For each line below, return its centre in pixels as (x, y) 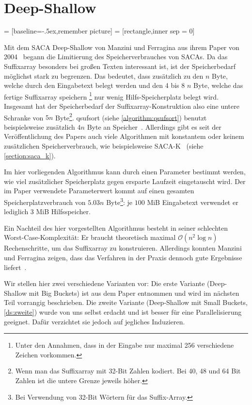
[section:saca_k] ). (30, 155)
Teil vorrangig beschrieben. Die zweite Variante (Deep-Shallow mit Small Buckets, (126, 302)
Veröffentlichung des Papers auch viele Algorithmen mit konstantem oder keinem (124, 136)
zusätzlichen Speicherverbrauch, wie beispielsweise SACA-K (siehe (104, 145)
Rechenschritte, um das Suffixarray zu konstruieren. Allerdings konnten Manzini (123, 248)
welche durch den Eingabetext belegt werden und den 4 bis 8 (94, 85)
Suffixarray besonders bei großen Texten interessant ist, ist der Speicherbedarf (120, 66)
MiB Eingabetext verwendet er (193, 202)
